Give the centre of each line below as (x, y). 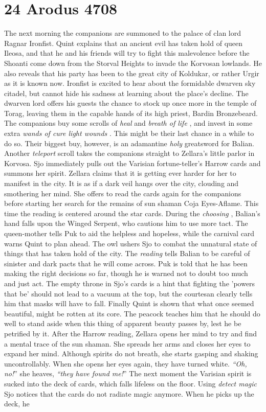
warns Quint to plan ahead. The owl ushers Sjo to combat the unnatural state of (131, 243)
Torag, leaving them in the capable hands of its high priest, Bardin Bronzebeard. (131, 113)
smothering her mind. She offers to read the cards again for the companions (123, 193)
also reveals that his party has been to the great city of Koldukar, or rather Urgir (132, 73)
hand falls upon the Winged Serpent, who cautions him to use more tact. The (126, 223)
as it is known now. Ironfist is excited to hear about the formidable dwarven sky (130, 83)
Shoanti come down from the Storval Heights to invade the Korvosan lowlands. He (133, 63)
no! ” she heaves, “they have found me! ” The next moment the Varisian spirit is (128, 373)
